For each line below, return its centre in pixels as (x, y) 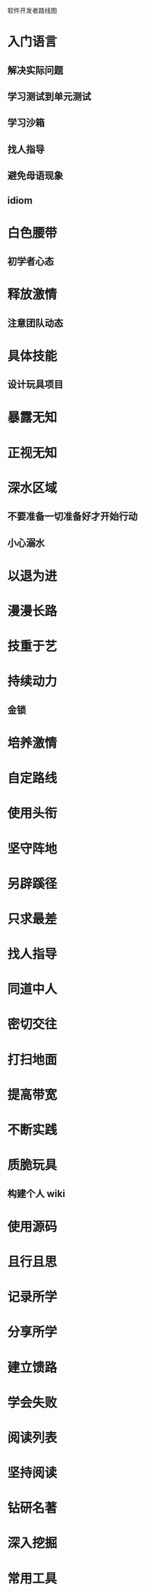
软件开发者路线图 (32, 10)
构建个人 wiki (36, 1194)
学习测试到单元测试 (49, 96)
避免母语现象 (35, 176)
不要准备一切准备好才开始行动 (72, 516)
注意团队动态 (35, 323)
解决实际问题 (35, 70)
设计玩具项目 (35, 385)
